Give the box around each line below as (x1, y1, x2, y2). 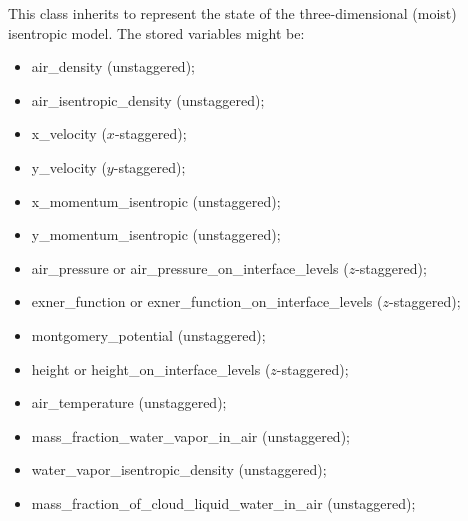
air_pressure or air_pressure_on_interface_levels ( (31, 257, 349, 278)
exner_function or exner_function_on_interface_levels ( (31, 291, 383, 312)
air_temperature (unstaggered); (31, 392, 227, 413)
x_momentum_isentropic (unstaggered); (31, 190, 281, 211)
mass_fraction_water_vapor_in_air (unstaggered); (31, 425, 350, 446)
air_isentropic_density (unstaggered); (31, 89, 265, 110)
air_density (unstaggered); (31, 56, 195, 77)
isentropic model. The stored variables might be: (8, 22, 305, 43)
